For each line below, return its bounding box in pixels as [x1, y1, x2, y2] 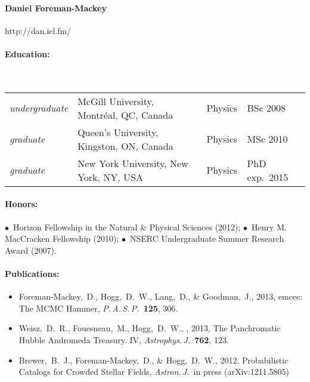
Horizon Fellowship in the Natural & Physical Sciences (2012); [13, 220, 241, 233]
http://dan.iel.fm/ [5, 24, 72, 36]
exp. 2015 [247, 170, 289, 184]
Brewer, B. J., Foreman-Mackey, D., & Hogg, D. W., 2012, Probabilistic [18, 353, 289, 366]
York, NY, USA [77, 170, 143, 184]
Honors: [5, 198, 38, 210]
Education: [5, 47, 50, 60]
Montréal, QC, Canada [77, 107, 173, 122]
